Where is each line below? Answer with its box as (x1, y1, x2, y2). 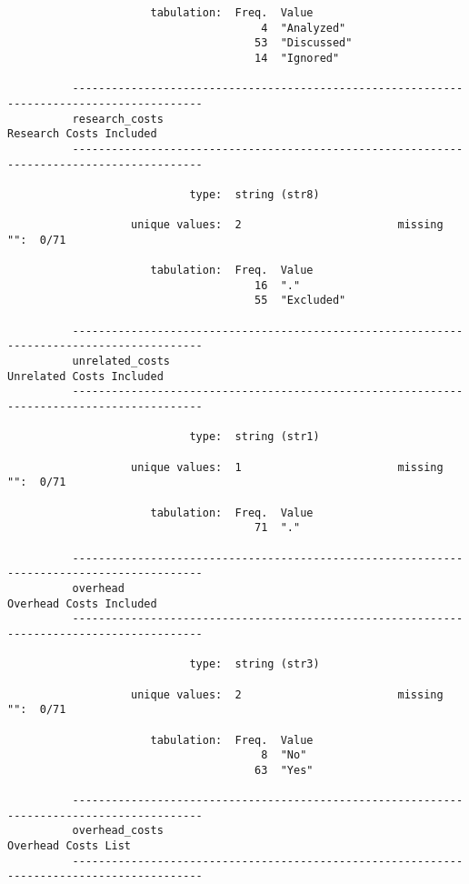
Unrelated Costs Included (7, 369, 164, 383)
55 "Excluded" (254, 294, 346, 307)
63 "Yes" (254, 763, 314, 777)
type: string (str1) (189, 430, 320, 444)
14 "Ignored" (254, 51, 340, 65)
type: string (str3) (189, 658, 320, 671)
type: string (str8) (189, 187, 320, 201)
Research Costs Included (7, 127, 157, 141)
